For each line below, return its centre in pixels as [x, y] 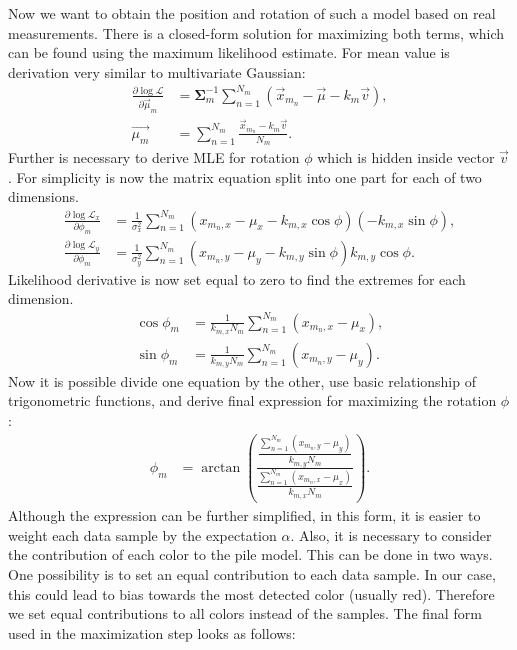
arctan [221, 467]
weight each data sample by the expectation [142, 534]
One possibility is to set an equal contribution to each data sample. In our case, [252, 573]
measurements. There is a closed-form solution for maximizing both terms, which [256, 32]
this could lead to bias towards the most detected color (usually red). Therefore [251, 593]
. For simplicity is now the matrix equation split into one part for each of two [245, 176]
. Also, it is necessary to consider [391, 534]
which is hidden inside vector [406, 157]
